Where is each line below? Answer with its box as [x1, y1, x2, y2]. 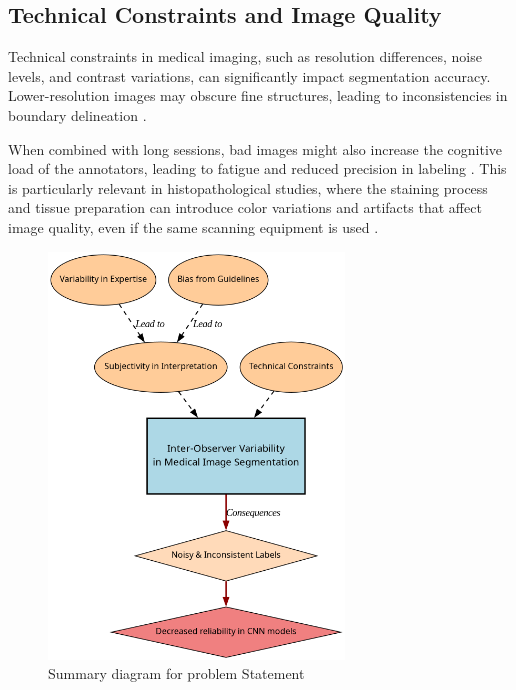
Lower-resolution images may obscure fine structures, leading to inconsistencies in [8, 85, 508, 106]
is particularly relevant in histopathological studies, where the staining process [8, 177, 488, 198]
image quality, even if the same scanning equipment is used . [8, 216, 379, 237]
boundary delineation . [8, 104, 147, 125]
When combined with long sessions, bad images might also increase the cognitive [8, 138, 503, 159]
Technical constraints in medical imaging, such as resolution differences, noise [8, 46, 482, 67]
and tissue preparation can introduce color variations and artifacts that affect [8, 197, 482, 218]
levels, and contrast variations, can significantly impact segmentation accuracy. [8, 65, 491, 86]
